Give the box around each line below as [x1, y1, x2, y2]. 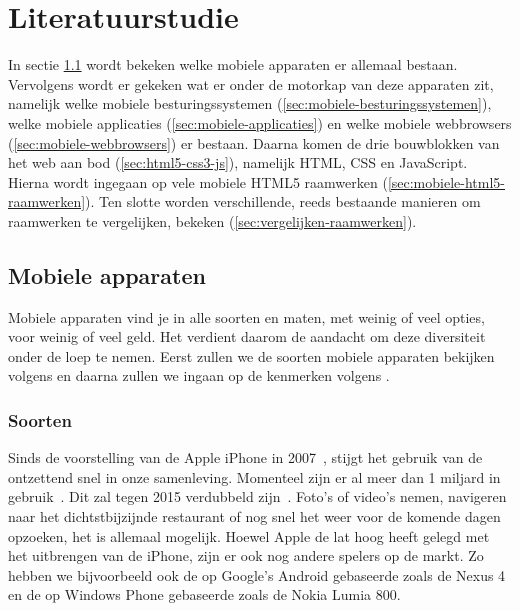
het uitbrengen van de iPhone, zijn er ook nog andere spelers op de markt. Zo [8, 545, 484, 566]
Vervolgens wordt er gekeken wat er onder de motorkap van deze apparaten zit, [8, 73, 494, 94]
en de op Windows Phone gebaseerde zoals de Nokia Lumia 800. [8, 584, 401, 605]
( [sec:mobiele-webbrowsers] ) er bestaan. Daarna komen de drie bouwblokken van [8, 132, 500, 153]
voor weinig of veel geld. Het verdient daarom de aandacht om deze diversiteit [8, 326, 486, 347]
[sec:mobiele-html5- [387, 171, 505, 192]
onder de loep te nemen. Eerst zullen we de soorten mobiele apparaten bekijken [8, 345, 495, 366]
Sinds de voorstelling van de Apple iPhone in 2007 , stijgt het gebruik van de [8, 447, 483, 468]
